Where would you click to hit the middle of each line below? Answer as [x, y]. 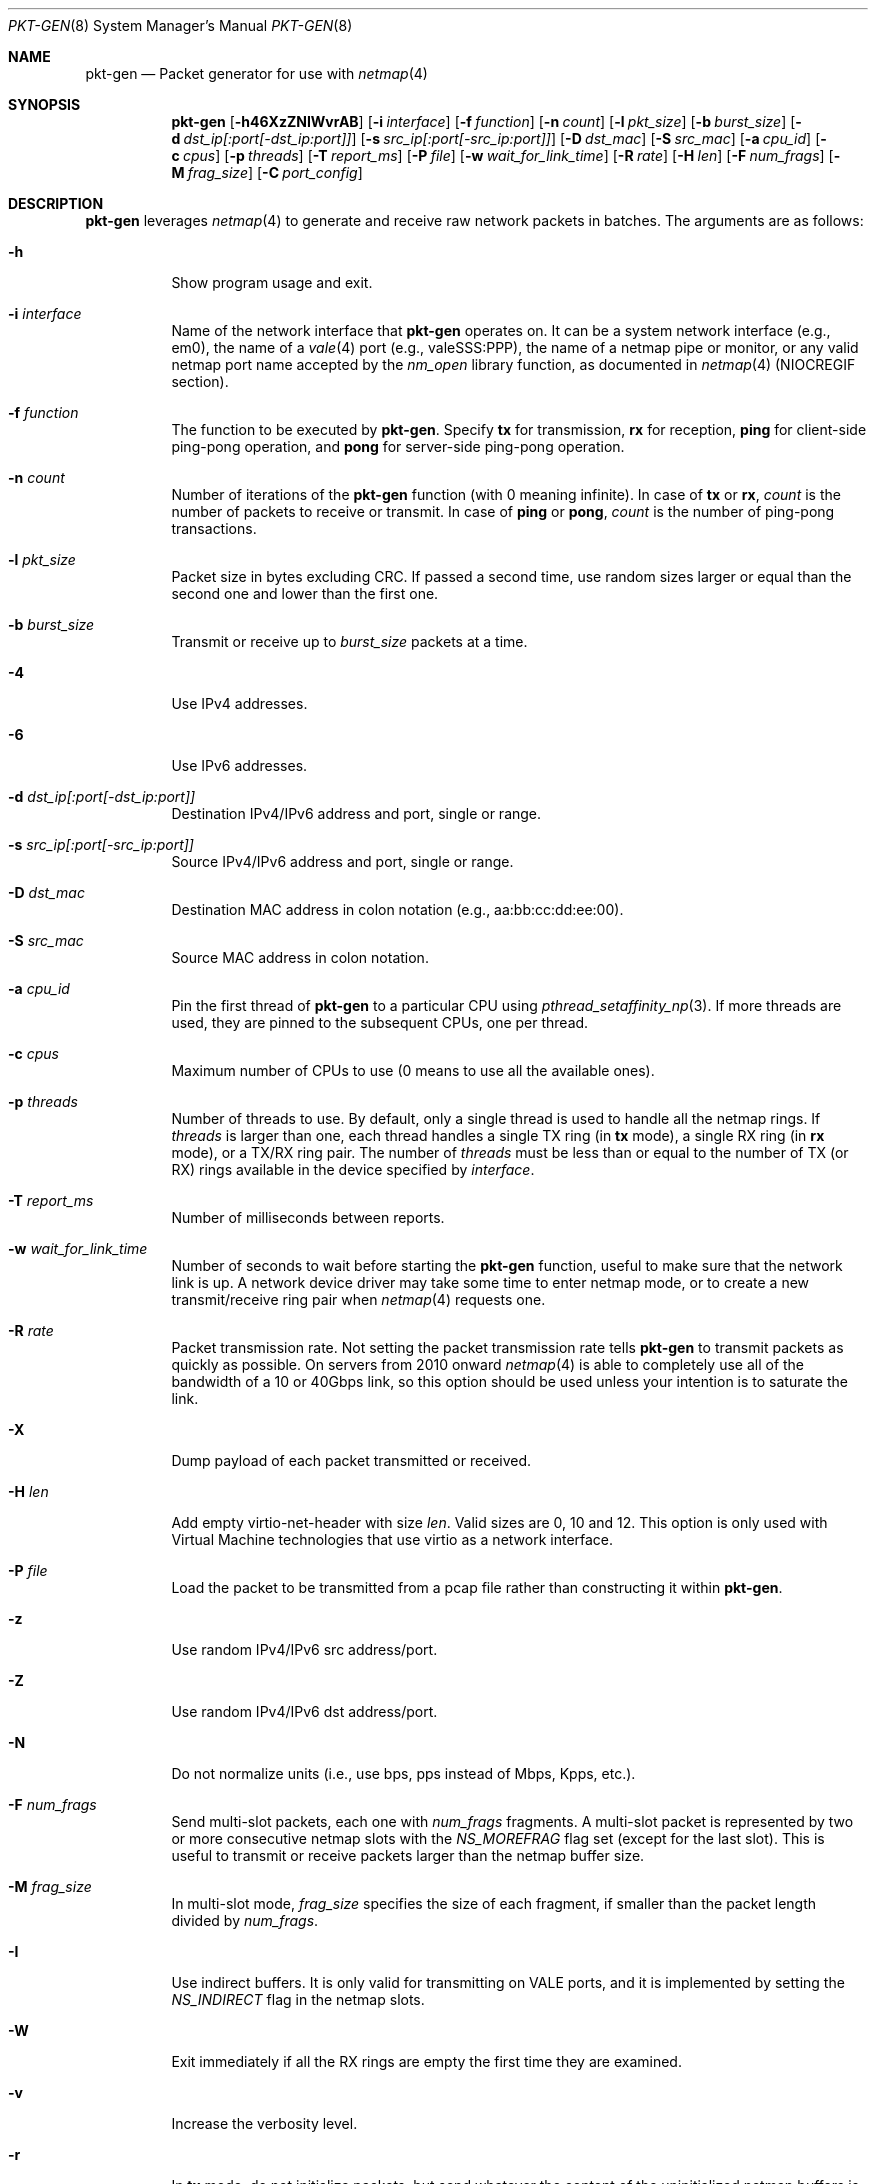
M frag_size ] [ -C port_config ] [267, 172]
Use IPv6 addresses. [239, 765]
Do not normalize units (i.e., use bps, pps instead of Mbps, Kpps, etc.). [403, 1773]
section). [200, 381]
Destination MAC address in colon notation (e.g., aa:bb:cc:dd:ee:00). [397, 909]
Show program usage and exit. [272, 282]
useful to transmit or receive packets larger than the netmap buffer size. [408, 1855]
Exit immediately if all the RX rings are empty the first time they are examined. [426, 2061]
